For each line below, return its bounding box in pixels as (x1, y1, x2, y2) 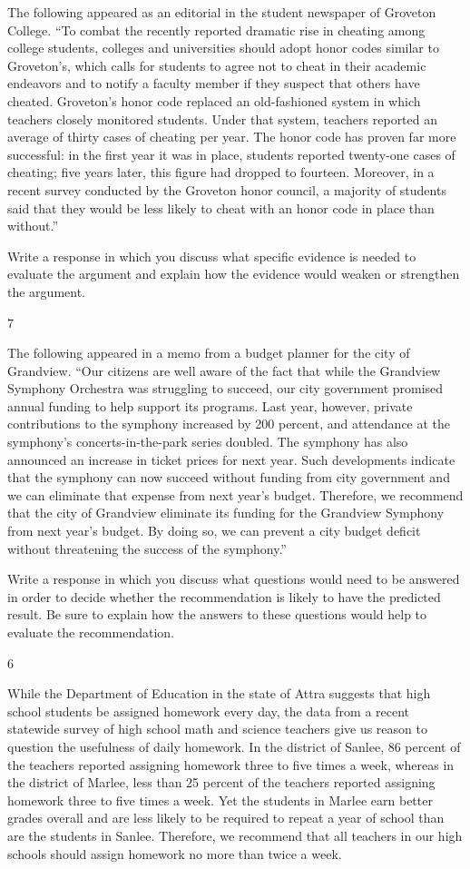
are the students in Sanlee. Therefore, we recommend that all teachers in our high (7, 825, 463, 844)
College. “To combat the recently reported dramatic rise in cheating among (7, 20, 426, 39)
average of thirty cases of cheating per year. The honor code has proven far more (7, 127, 456, 146)
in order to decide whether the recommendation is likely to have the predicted (7, 587, 441, 606)
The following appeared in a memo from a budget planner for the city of (7, 343, 410, 362)
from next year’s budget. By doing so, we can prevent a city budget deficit (7, 521, 421, 540)
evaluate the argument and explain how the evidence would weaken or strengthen (7, 264, 460, 283)
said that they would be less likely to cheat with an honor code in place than (7, 198, 435, 217)
